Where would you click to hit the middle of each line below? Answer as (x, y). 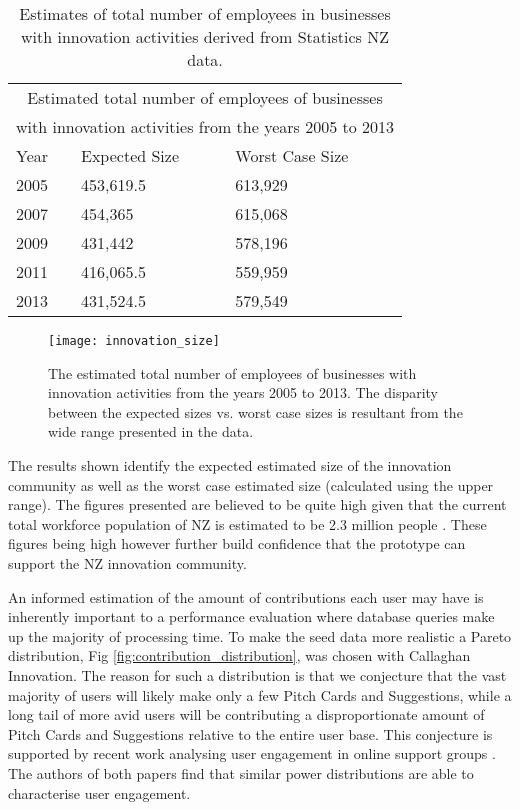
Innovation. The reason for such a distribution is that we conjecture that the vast (257, 674)
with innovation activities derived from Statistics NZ (205, 36)
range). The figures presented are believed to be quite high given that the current (257, 504)
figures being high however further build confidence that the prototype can (237, 543)
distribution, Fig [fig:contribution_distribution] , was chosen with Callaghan (239, 655)
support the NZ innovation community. (127, 563)
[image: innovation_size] (134, 341)
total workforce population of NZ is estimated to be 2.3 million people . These (247, 523)
